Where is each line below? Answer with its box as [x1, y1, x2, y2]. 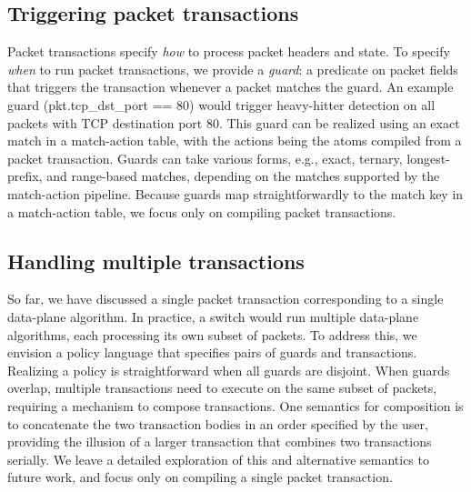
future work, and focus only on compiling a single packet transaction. [7, 467, 393, 487]
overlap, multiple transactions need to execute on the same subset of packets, [7, 378, 437, 397]
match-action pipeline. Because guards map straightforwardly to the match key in [7, 184, 464, 203]
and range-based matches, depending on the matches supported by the [46, 166, 440, 186]
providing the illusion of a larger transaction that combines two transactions [7, 432, 432, 451]
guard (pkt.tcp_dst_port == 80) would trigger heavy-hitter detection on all [7, 95, 436, 114]
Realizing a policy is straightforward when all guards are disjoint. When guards [7, 360, 450, 379]
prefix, [7, 166, 43, 186]
